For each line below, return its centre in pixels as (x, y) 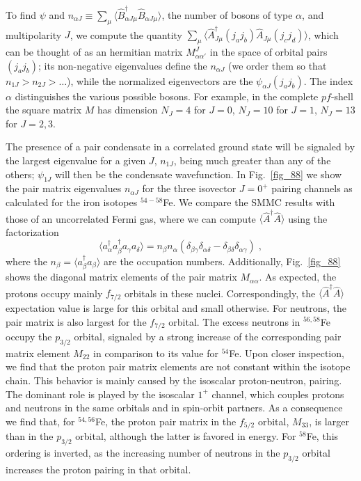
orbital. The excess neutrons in (234, 321)
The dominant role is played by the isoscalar (100, 394)
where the (26, 261)
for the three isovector (189, 188)
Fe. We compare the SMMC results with (249, 202)
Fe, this (322, 436)
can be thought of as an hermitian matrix (94, 52)
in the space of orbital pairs (268, 52)
